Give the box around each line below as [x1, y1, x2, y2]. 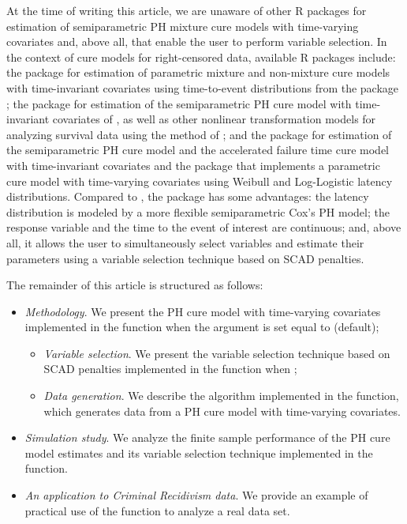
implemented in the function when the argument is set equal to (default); [24, 319, 379, 335]
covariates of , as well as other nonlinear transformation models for [52, 111, 376, 127]
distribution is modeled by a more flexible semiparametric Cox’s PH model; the [6, 203, 390, 220]
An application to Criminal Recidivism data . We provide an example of [24, 487, 368, 503]
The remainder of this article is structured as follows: [6, 277, 263, 293]
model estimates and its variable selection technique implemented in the [24, 444, 373, 461]
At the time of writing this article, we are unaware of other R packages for [6, 2, 367, 18]
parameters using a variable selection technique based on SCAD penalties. [6, 250, 364, 266]
